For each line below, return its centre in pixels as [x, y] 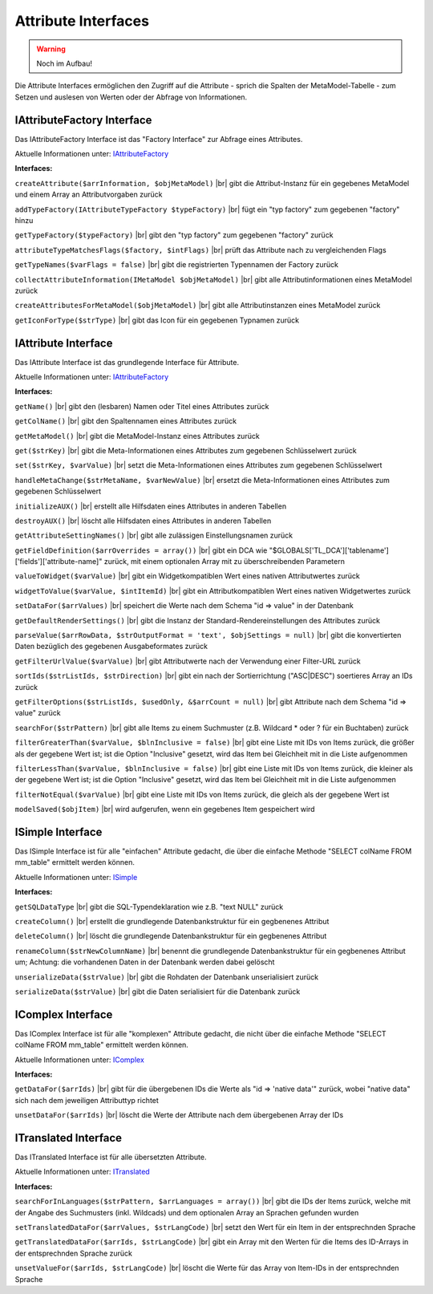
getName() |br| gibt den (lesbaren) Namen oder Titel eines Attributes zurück [142, 406]
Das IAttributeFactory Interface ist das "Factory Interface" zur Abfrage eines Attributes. [159, 139]
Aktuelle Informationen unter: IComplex [79, 1060]
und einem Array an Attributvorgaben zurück [89, 195]
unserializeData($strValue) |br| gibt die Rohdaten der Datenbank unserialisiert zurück [167, 977]
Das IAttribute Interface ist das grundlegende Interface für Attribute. [127, 362]
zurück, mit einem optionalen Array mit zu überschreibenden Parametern [224, 562]
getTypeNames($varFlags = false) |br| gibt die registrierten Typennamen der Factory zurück [176, 265]
